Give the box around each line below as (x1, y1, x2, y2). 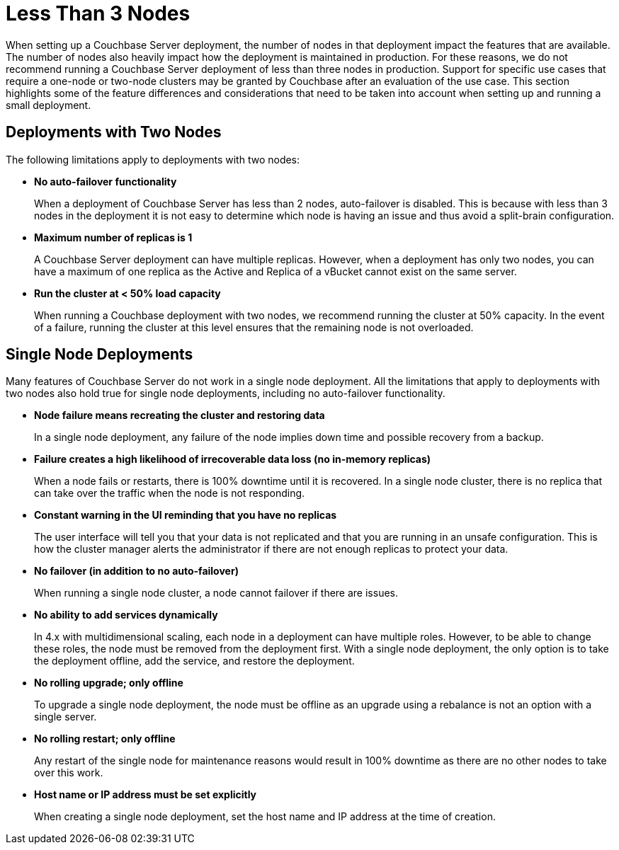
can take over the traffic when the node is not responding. (34, 487, 305, 500)
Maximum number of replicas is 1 (34, 231, 193, 243)
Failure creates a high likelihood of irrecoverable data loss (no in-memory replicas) (34, 453, 431, 466)
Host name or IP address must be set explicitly (34, 788, 257, 801)
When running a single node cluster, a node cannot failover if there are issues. (34, 587, 398, 599)
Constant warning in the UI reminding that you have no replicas (34, 509, 337, 522)
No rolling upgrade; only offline (34, 677, 183, 689)
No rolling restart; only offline (34, 733, 176, 745)
